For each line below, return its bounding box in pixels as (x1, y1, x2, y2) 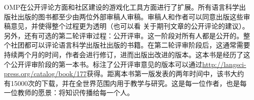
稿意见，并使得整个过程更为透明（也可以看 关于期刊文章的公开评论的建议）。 (4, 21, 249, 31)
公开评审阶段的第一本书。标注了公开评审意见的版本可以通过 (10, 59, 202, 69)
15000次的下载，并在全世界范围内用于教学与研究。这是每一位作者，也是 (10, 78, 240, 88)
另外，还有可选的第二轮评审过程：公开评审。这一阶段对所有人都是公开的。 (4, 30, 243, 40)
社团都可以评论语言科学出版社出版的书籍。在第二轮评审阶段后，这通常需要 (10, 40, 250, 50)
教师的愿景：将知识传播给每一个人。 (17, 87, 134, 98)
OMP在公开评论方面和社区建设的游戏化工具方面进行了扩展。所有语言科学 (4, 2, 239, 12)
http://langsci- (202, 59, 246, 69)
